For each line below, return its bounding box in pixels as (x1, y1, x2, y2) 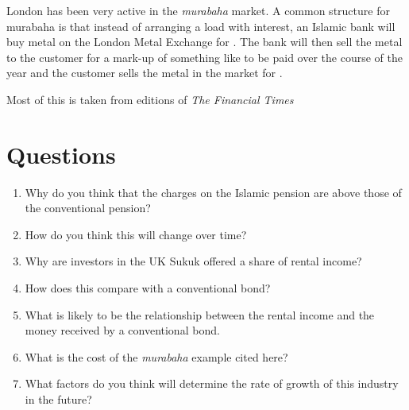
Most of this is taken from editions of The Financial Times (6, 91, 294, 107)
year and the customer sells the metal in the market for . (6, 64, 283, 81)
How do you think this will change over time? (25, 226, 247, 242)
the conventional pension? (25, 199, 151, 216)
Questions (6, 137, 116, 170)
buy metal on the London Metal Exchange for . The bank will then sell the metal (6, 33, 403, 50)
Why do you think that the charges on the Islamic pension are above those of (25, 184, 402, 200)
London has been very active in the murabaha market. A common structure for (6, 2, 390, 18)
